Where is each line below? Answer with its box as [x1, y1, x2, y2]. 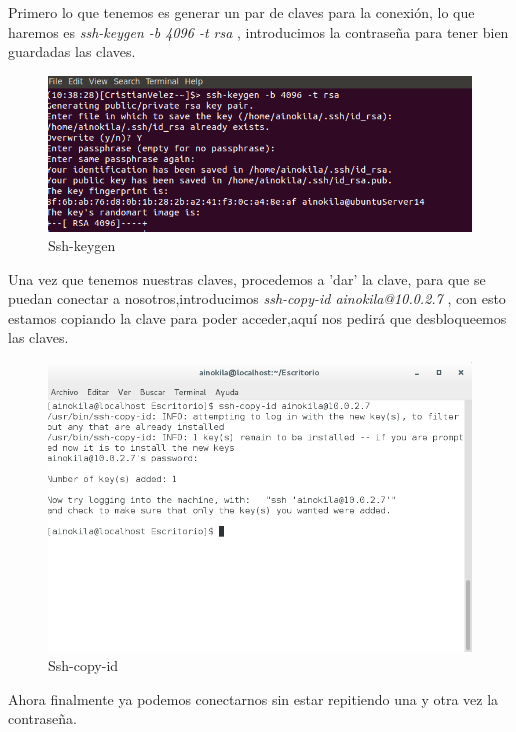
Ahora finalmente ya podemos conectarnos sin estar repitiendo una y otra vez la [8, 688, 499, 709]
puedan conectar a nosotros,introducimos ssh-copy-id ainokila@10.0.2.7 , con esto [8, 288, 506, 309]
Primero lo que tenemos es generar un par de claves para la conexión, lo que [8, 2, 475, 22]
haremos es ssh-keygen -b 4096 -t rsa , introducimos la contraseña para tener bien [8, 21, 509, 42]
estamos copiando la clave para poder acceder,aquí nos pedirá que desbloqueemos [8, 307, 507, 328]
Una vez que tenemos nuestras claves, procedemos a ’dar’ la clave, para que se [8, 268, 486, 289]
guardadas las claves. [8, 41, 136, 62]
